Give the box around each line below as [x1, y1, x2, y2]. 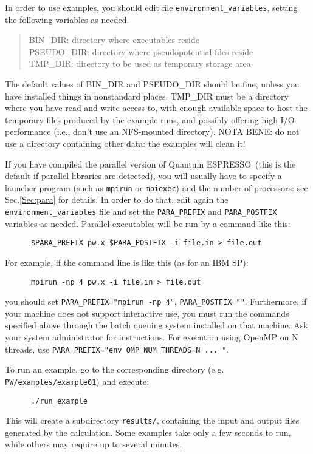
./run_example [30, 396, 88, 405]
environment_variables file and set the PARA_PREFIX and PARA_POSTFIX [5, 205, 277, 218]
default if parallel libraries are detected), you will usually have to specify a [5, 169, 282, 182]
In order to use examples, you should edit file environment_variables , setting [5, 1, 298, 13]
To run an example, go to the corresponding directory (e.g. [5, 363, 224, 376]
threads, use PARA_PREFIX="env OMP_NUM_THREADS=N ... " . [5, 342, 229, 355]
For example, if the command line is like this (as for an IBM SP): [5, 256, 249, 268]
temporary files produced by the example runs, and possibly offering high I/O [5, 113, 295, 126]
